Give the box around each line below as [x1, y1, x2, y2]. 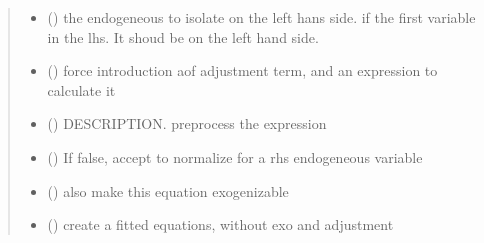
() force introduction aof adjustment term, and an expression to [47, 60, 438, 81]
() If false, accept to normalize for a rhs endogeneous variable [47, 146, 423, 167]
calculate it [47, 79, 116, 100]
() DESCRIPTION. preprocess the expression [47, 113, 327, 134]
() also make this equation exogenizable [47, 180, 289, 201]
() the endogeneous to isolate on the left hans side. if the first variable [47, 7, 476, 27]
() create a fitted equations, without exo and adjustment [47, 214, 394, 235]
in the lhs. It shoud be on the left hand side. [47, 26, 319, 47]
